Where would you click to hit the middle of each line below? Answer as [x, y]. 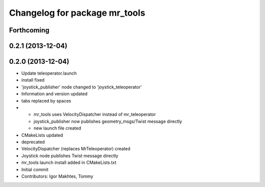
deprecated [33, 142]
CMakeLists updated [42, 135]
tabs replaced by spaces [46, 101]
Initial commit [35, 169]
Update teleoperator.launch [49, 73]
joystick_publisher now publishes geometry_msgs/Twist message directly [108, 121]
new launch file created [57, 128]
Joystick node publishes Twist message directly [70, 156]
